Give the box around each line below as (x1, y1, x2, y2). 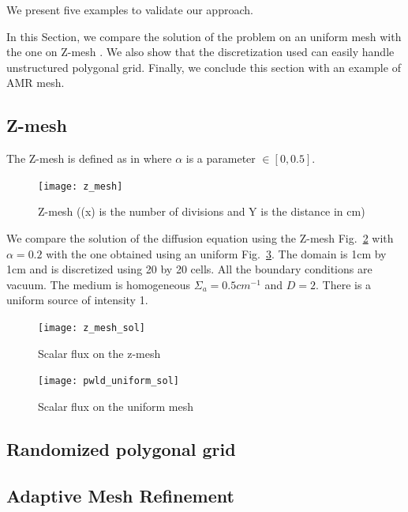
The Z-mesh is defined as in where (6, 150, 172, 167)
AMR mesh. (6, 74, 65, 91)
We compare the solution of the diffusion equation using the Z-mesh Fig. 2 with (6, 230, 394, 247)
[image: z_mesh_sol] (38, 322, 146, 333)
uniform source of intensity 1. (6, 292, 148, 308)
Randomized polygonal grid (6, 436, 236, 461)
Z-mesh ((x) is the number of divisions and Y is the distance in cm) (38, 203, 365, 220)
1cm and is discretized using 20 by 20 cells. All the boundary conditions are (6, 261, 372, 277)
